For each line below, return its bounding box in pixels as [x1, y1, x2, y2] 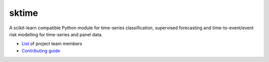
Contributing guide [21, 48, 60, 54]
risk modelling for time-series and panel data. [9, 31, 103, 37]
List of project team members [21, 41, 82, 47]
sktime [9, 7, 38, 18]
